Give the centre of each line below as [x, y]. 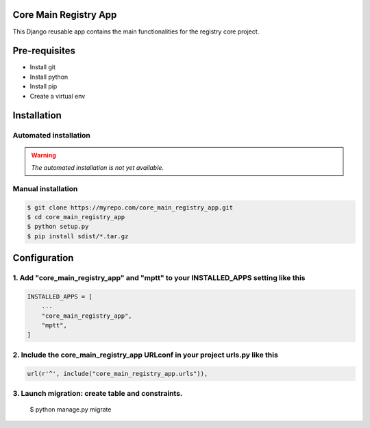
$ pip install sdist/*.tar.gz [78, 236]
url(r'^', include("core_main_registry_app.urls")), [118, 374]
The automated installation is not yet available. [98, 167]
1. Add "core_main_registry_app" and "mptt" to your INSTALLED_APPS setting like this [159, 278]
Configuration [43, 258]
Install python [49, 77]
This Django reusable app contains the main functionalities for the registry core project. [136, 32]
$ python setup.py [58, 227]
